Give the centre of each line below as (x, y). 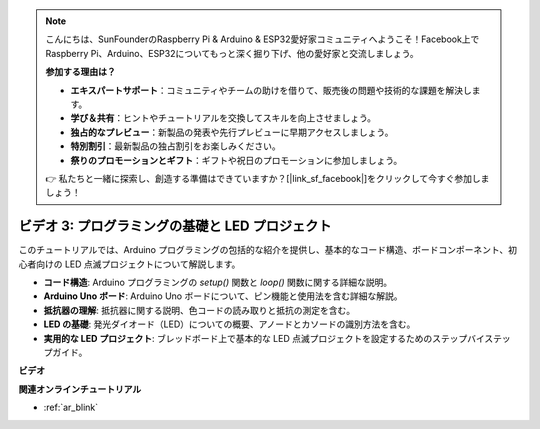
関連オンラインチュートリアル (80, 389)
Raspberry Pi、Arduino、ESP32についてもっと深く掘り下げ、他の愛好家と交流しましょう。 (232, 53)
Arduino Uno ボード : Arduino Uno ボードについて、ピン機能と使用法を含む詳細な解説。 (223, 296)
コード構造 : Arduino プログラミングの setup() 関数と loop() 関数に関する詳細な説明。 (218, 282)
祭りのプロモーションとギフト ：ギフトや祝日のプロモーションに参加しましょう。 (236, 160)
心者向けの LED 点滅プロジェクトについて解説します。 (129, 264)
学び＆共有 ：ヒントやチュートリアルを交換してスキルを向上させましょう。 (223, 118)
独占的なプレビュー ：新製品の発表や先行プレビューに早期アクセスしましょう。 (232, 132)
